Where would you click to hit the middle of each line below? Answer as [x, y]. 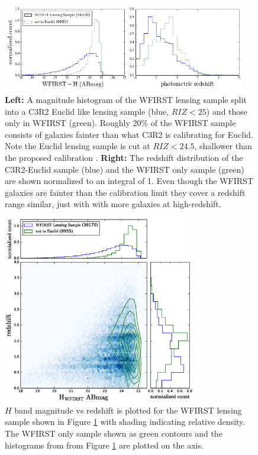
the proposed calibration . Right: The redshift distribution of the [124, 158]
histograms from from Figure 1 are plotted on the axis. [104, 445]
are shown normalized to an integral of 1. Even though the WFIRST [129, 181]
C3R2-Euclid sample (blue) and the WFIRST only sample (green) [125, 169]
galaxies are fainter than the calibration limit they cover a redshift [125, 192]
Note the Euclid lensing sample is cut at [78, 146]
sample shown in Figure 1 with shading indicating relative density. [125, 422]
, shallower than [223, 146]
